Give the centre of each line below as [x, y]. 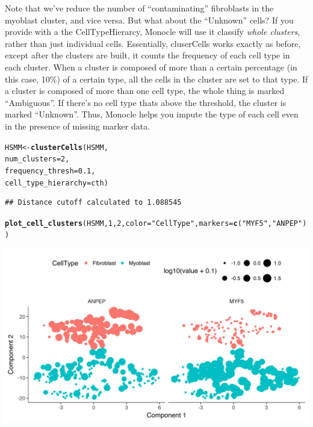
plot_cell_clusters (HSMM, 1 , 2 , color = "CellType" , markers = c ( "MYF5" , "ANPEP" [154, 223]
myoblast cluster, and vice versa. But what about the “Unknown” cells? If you [149, 20]
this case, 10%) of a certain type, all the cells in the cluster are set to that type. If [156, 79]
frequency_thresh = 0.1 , [50, 171]
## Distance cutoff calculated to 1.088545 [93, 203]
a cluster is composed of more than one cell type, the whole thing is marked [145, 91]
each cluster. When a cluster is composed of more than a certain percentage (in [151, 67]
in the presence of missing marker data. [78, 126]
